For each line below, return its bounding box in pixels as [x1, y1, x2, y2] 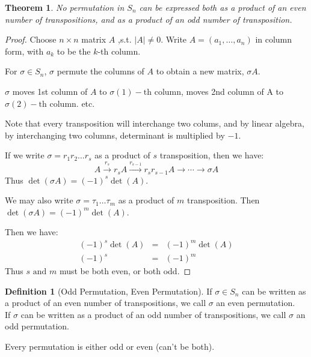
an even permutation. [216, 296, 295, 309]
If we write [5, 149, 45, 161]
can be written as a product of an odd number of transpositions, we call [20, 308, 286, 320]
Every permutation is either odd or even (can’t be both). [5, 340, 215, 352]
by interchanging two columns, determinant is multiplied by [5, 128, 225, 141]
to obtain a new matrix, [156, 65, 244, 77]
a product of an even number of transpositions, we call [5, 296, 206, 309]
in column [255, 33, 292, 46]
